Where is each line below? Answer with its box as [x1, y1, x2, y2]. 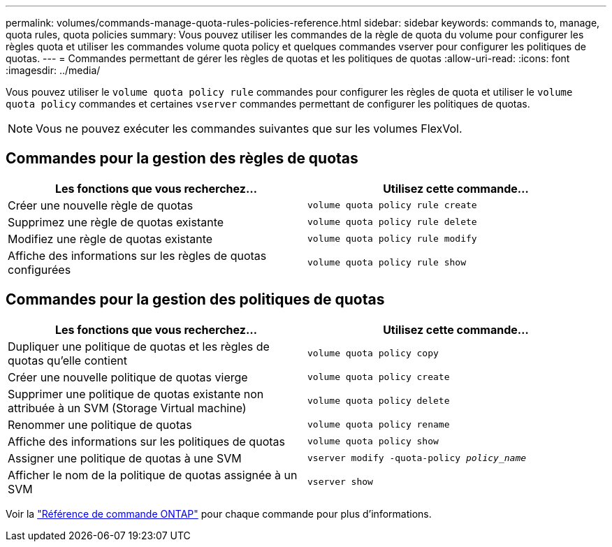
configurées [8, 262, 71, 277]
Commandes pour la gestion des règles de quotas [6, 149, 358, 168]
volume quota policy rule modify [307, 233, 477, 245]
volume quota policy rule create [307, 200, 477, 211]
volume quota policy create [307, 372, 450, 383]
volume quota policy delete [307, 395, 450, 407]
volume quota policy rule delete [307, 217, 477, 228]
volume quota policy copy [307, 348, 439, 359]
